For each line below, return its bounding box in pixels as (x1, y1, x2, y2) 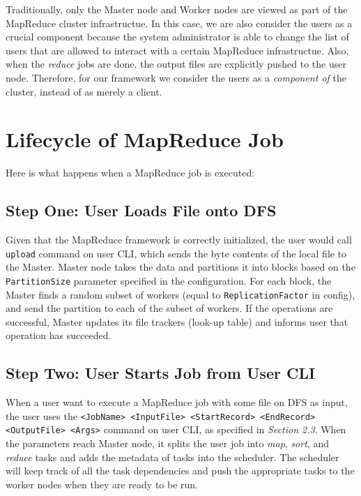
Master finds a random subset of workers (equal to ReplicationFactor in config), (6, 287, 355, 301)
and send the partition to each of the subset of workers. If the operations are (6, 301, 333, 315)
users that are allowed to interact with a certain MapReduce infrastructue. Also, (6, 43, 349, 57)
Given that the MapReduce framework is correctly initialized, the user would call (6, 232, 352, 247)
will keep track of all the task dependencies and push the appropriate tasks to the (6, 463, 355, 478)
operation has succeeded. (6, 328, 112, 343)
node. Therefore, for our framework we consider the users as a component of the (6, 70, 346, 84)
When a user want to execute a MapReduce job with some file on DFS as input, (6, 395, 348, 409)
